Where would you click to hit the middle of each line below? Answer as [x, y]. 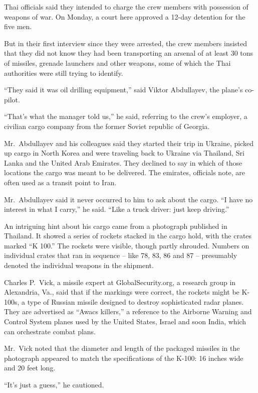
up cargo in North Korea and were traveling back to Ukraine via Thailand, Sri [124, 153]
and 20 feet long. [30, 368]
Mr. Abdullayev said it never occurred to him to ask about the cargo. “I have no [128, 199]
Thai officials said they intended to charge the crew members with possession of [126, 7]
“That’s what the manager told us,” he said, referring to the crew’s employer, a [126, 116]
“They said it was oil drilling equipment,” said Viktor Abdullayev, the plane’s [123, 90]
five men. [18, 26]
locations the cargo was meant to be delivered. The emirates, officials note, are [125, 172]
